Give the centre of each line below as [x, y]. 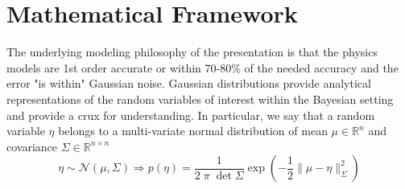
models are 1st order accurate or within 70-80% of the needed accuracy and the [202, 67]
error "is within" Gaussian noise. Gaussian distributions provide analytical [189, 83]
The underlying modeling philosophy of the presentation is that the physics [192, 52]
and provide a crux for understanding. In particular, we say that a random [191, 115]
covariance [32, 146]
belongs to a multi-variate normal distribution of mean [193, 131]
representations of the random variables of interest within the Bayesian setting [200, 99]
